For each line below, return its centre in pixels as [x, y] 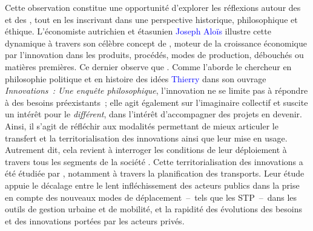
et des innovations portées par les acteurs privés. [95, 220]
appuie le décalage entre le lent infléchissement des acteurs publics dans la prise [152, 185]
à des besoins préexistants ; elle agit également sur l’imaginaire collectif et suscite [156, 102]
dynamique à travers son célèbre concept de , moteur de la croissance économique [156, 43]
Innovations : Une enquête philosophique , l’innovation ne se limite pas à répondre [156, 90]
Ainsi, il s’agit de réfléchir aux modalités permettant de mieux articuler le [142, 125]
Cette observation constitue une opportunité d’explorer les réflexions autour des [153, 7]
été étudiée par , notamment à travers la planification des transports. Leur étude [155, 173]
